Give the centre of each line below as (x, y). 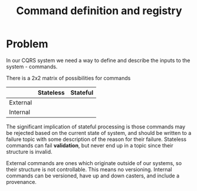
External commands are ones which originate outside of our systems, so (94, 163)
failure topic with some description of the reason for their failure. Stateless (96, 139)
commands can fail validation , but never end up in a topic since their (90, 145)
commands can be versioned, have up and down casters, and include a (93, 176)
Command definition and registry (99, 11)
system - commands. (32, 67)
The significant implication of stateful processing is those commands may (96, 126)
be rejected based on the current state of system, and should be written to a (99, 133)
